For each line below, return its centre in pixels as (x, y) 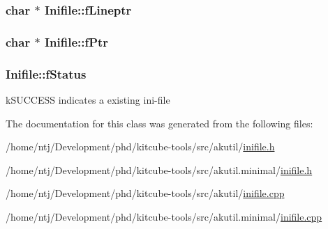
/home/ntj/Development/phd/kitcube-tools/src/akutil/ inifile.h (140, 147)
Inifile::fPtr (76, 41)
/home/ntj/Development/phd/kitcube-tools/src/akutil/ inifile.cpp (145, 193)
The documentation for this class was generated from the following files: (159, 123)
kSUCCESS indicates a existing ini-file (88, 99)
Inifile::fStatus (46, 73)
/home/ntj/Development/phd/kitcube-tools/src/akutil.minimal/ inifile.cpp (164, 216)
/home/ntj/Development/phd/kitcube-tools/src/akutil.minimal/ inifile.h (159, 169)
